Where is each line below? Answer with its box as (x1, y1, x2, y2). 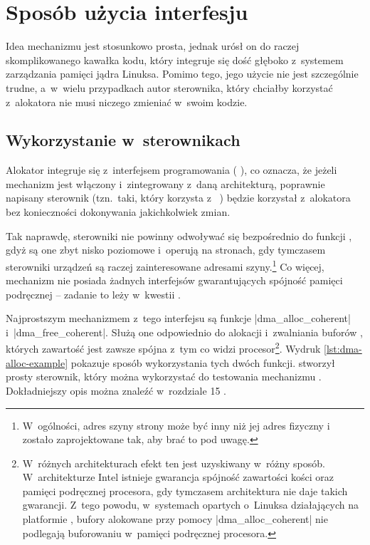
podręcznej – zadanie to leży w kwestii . (6, 286, 181, 301)
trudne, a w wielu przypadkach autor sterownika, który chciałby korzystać (6, 80, 333, 95)
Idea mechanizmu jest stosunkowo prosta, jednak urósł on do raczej (6, 38, 300, 53)
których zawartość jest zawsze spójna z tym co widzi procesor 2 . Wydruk (6, 339, 321, 356)
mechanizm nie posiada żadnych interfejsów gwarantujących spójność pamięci (6, 273, 343, 288)
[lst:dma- (324, 341, 362, 356)
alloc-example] (6, 355, 68, 370)
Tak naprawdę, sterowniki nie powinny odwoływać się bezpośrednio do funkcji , (6, 228, 352, 243)
